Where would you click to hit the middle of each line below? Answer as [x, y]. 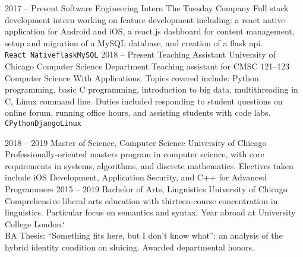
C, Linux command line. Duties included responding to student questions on [144, 101]
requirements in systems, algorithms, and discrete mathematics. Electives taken [149, 165]
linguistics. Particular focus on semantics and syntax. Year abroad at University [150, 212]
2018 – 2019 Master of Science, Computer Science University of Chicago [136, 142]
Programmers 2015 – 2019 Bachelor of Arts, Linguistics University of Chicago [146, 189]
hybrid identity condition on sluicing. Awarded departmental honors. [130, 247]
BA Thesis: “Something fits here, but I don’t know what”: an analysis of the [144, 235]
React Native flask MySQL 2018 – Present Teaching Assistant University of [140, 54]
